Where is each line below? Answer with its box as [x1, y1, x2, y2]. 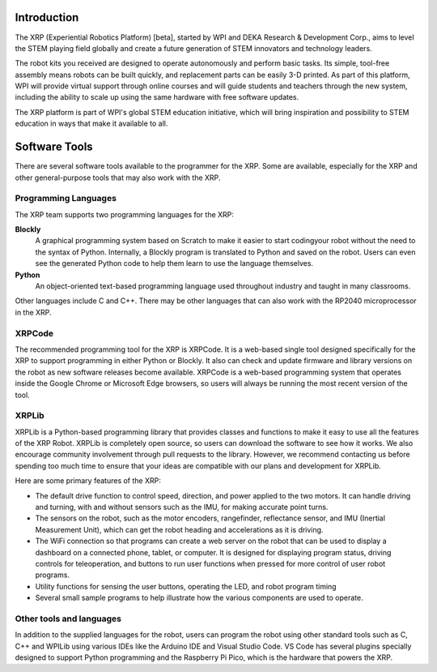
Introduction [15, 11, 79, 24]
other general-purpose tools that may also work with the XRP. [15, 173, 221, 182]
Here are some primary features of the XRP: [15, 476, 161, 486]
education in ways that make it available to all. [15, 118, 168, 129]
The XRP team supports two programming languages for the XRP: [15, 209, 235, 219]
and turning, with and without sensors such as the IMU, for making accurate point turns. [35, 503, 329, 511]
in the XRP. [15, 307, 52, 317]
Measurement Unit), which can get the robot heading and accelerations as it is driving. [35, 524, 324, 534]
